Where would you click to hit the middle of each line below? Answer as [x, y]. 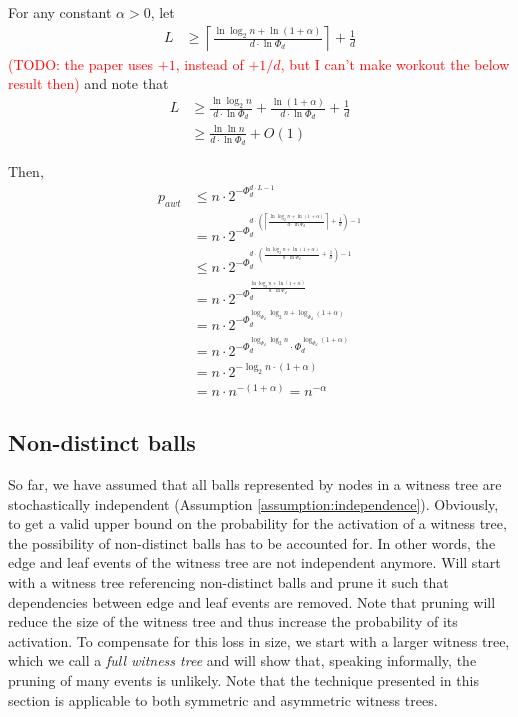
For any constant [60, 12]
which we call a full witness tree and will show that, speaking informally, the [242, 660]
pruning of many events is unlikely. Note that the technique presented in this [243, 679]
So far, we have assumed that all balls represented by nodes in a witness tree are [255, 484]
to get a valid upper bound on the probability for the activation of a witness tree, [257, 523]
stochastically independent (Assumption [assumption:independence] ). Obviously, [253, 503]
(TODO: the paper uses [81, 63]
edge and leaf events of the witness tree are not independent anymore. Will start [254, 562]
